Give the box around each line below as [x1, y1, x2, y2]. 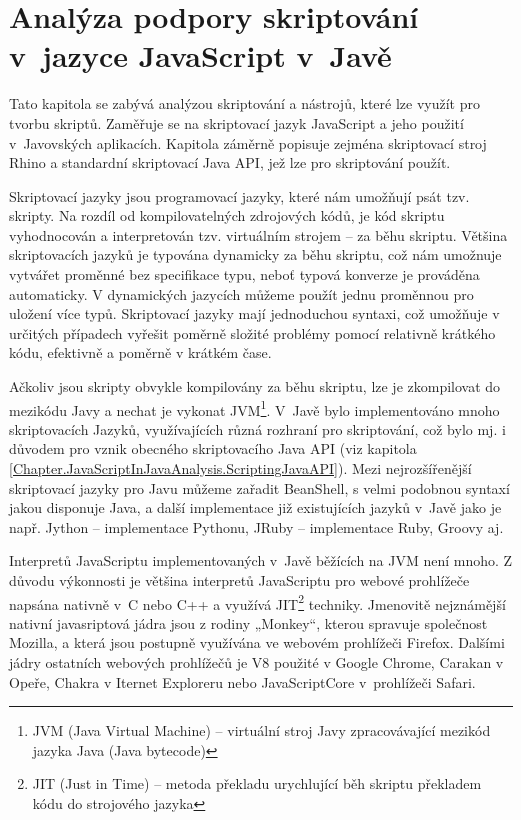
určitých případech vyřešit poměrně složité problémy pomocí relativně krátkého [9, 322, 496, 343]
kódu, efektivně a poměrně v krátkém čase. [9, 342, 272, 363]
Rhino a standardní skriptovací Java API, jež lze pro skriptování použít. [9, 152, 451, 173]
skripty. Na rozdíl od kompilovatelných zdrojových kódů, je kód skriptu [9, 205, 445, 226]
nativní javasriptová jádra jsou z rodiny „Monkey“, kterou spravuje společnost [9, 612, 488, 633]
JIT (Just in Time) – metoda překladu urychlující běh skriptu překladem [32, 773, 482, 794]
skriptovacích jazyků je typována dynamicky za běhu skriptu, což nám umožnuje [9, 244, 502, 265]
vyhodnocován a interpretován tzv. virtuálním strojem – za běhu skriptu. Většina [9, 224, 508, 245]
